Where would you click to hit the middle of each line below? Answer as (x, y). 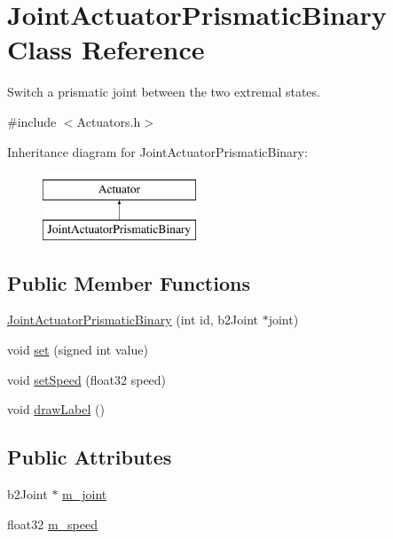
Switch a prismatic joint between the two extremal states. (164, 92)
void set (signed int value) (78, 350)
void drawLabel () (56, 409)
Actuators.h (109, 121)
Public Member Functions (129, 282)
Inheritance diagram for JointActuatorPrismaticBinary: (157, 151)
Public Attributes (90, 457)
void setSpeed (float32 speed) (87, 379)
